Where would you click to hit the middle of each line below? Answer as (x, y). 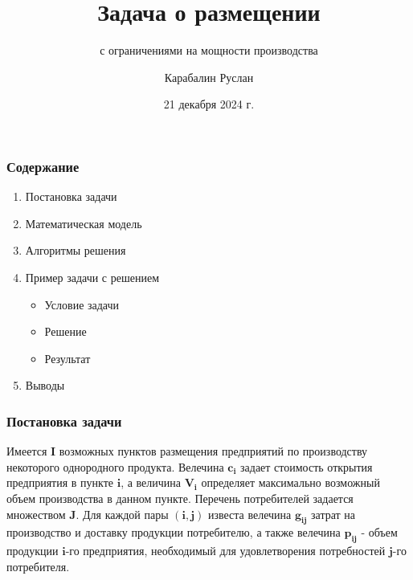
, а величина (151, 482)
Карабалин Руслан (209, 77)
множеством (36, 514)
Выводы (45, 385)
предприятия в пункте (60, 482)
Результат (67, 358)
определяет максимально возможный (290, 482)
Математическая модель (84, 223)
